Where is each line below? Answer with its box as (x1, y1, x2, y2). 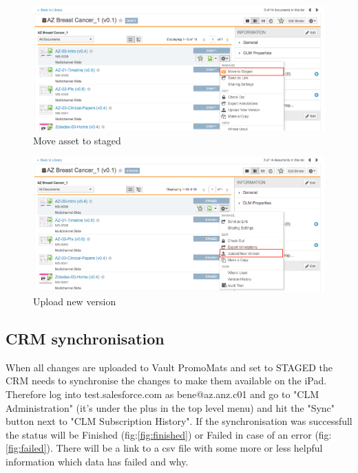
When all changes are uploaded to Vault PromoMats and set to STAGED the (6, 360, 333, 374)
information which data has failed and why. (6, 454, 189, 468)
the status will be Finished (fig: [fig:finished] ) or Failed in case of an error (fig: (6, 427, 332, 441)
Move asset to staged (33, 133, 121, 147)
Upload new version (33, 294, 116, 309)
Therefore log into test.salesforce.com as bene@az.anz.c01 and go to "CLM (6, 387, 319, 401)
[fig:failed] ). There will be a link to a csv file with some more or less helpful (6, 441, 323, 455)
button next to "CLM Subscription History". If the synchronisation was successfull (6, 414, 352, 428)
